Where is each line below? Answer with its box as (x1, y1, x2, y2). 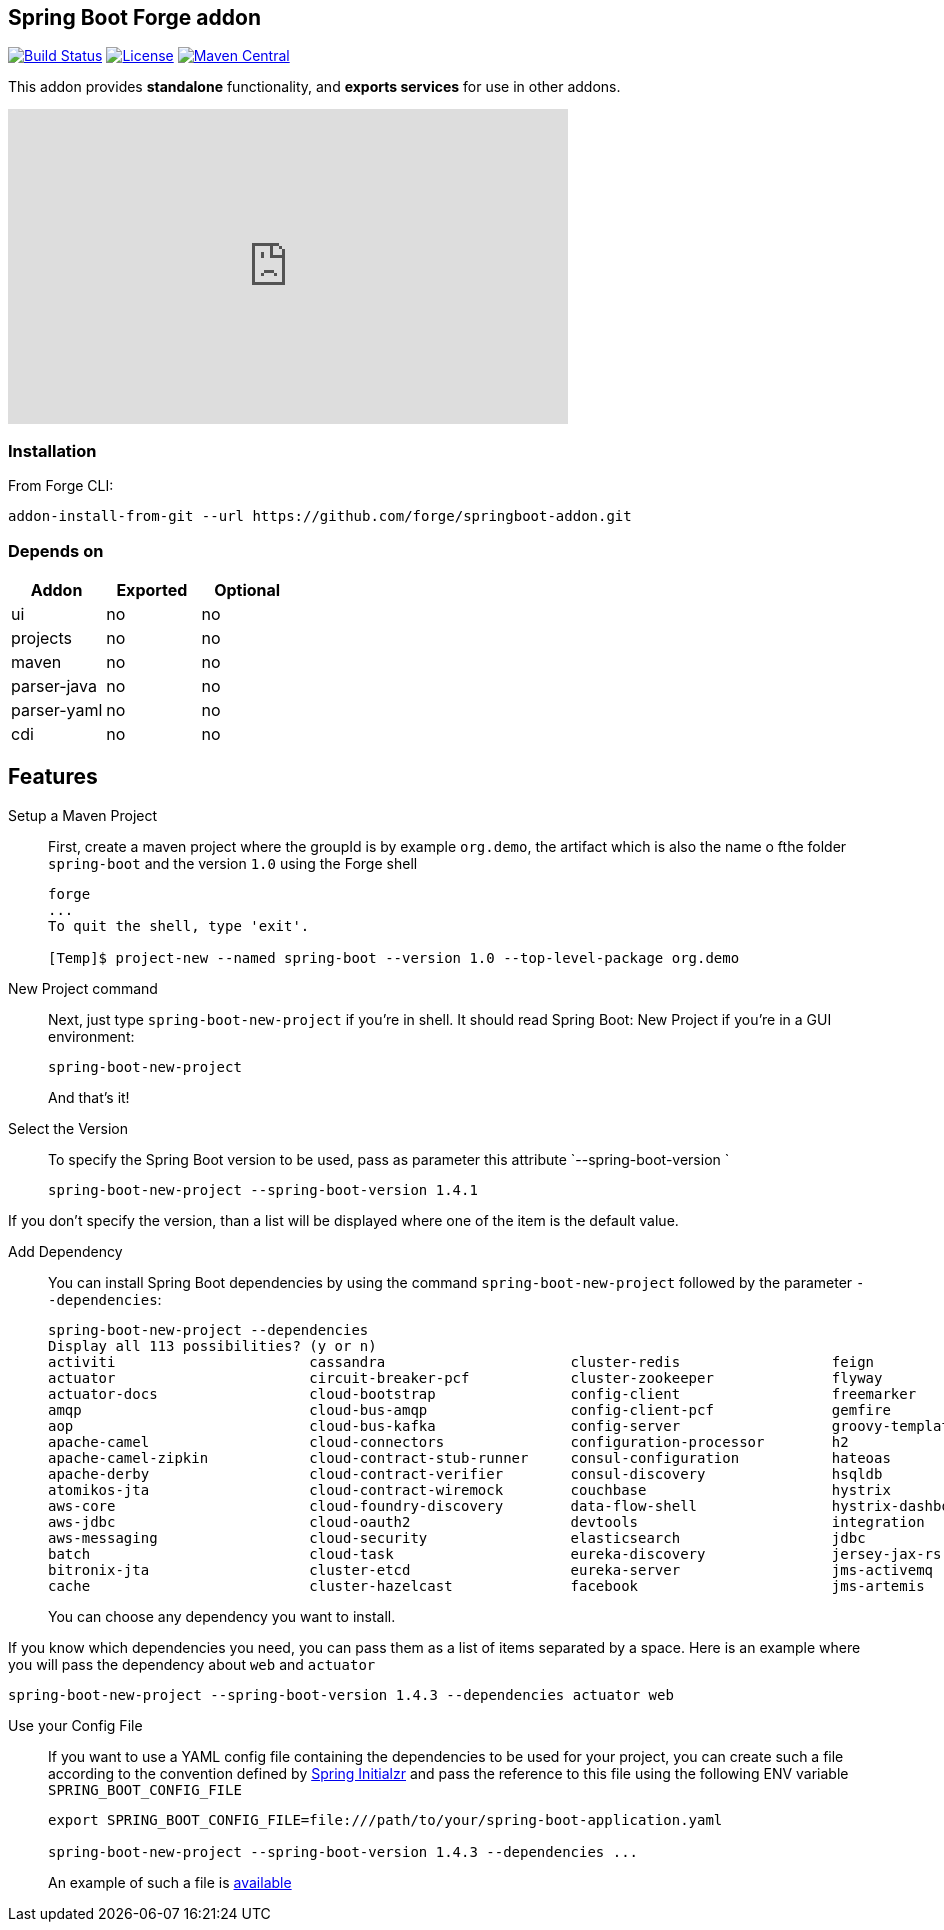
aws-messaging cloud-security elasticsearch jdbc (48, 1529, 866, 1546)
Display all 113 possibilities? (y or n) (48, 1337, 377, 1354)
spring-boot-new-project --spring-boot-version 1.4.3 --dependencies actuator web (8, 1686, 674, 1703)
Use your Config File (8, 1716, 143, 1734)
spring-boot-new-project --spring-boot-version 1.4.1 (48, 1181, 478, 1198)
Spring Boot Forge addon (8, 5, 261, 30)
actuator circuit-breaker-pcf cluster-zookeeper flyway (48, 1369, 883, 1386)
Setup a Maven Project (8, 806, 158, 824)
